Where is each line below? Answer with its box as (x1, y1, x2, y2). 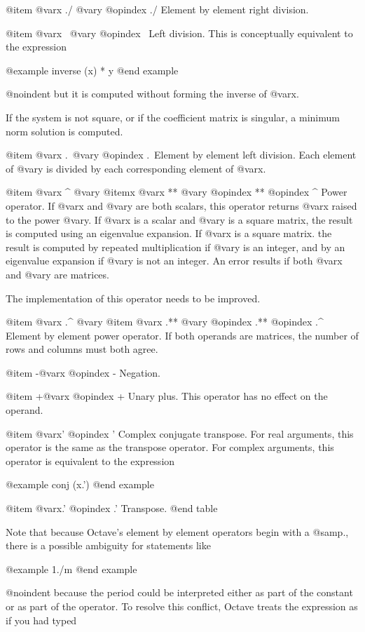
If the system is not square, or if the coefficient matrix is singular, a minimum (6, 109, 340, 124)
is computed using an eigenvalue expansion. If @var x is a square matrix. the (6, 226, 332, 241)
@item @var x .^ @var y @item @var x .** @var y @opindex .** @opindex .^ (6, 314, 324, 329)
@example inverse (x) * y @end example (6, 62, 179, 77)
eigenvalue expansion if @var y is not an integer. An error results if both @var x (6, 253, 343, 268)
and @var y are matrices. (6, 267, 109, 281)
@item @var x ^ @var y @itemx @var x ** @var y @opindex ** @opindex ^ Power (6, 184, 347, 199)
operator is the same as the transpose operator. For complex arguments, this (6, 440, 334, 455)
